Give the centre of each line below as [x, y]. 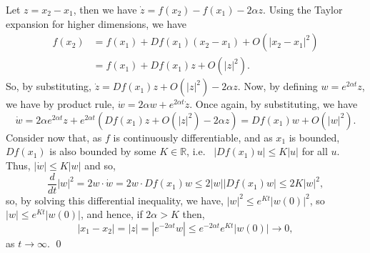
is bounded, [314, 137]
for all [315, 151]
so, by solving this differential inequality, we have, [115, 200]
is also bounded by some [103, 151]
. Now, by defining [277, 86]
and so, [100, 165]
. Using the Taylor [303, 9]
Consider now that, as [54, 137]
